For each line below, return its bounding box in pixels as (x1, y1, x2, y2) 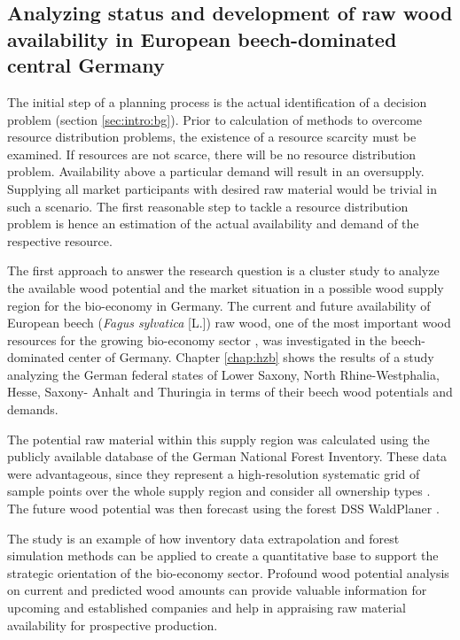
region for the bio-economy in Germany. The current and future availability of (7, 296, 431, 314)
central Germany (7, 51, 165, 79)
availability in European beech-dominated (7, 25, 397, 52)
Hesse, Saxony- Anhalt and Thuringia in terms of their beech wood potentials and (7, 382, 453, 401)
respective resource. (7, 231, 113, 250)
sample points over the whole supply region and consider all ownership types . (7, 482, 431, 500)
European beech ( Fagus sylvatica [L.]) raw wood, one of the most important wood (7, 313, 451, 332)
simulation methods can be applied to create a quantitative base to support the (7, 546, 439, 565)
